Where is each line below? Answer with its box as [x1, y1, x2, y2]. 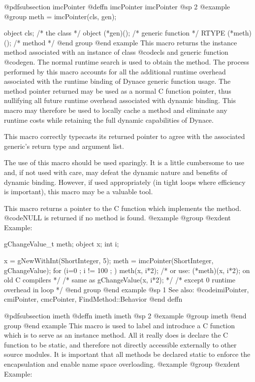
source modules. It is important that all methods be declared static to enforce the [4, 349, 251, 359]
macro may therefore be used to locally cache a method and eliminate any [4, 104, 227, 115]
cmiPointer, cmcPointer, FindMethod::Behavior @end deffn [4, 294, 183, 304]
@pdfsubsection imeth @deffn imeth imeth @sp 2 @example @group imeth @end [4, 311, 247, 321]
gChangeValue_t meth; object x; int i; [4, 239, 119, 249]
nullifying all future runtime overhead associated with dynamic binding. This [4, 95, 236, 105]
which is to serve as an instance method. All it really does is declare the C [4, 330, 228, 340]
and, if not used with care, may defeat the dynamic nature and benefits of [4, 167, 227, 177]
